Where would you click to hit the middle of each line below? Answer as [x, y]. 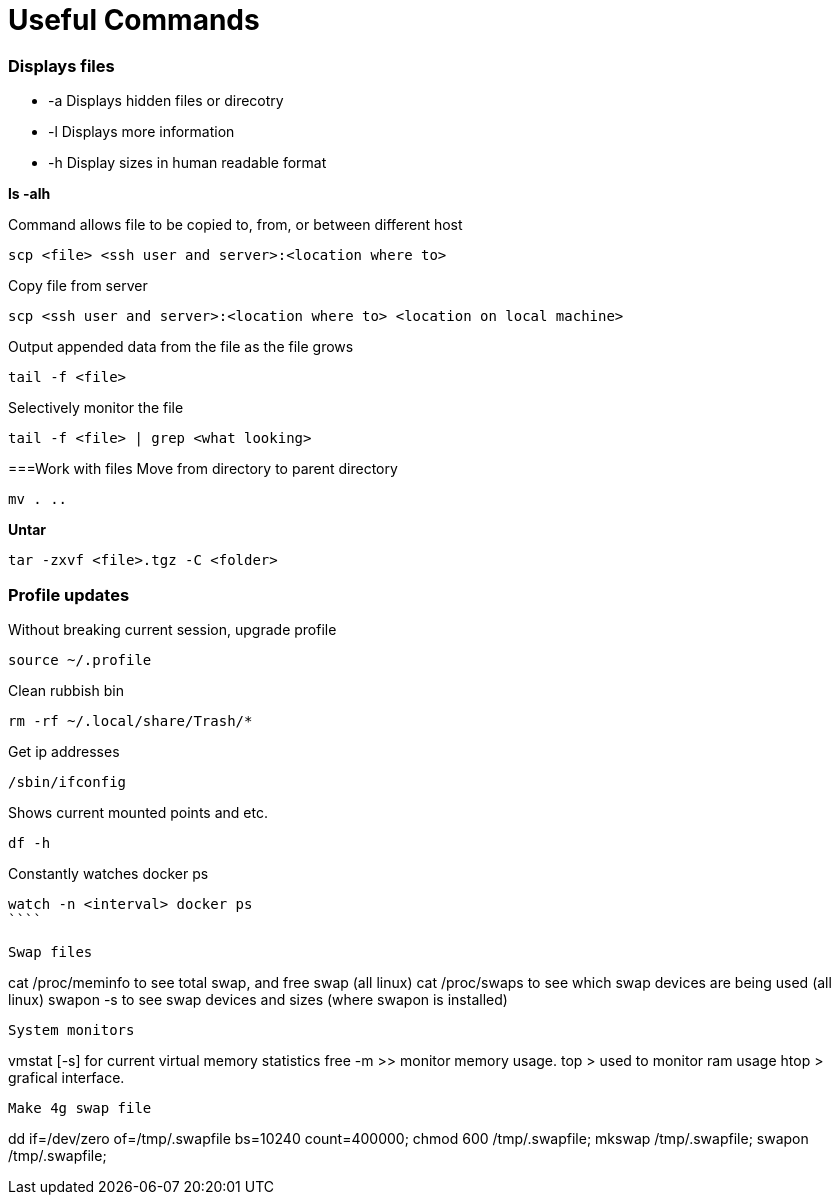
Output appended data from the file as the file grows [181, 347]
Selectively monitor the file [96, 408]
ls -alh [29, 194]
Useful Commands [134, 20]
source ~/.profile [80, 659]
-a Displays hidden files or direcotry [166, 101]
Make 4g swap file [80, 1107]
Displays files [61, 65]
